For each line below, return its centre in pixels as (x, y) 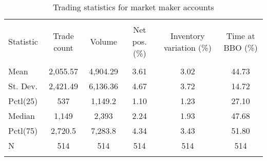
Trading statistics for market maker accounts (133, 7)
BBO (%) (241, 47)
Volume (103, 41)
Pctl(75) (23, 130)
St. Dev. (23, 86)
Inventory (188, 35)
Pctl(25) (23, 101)
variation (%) (187, 47)
